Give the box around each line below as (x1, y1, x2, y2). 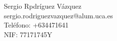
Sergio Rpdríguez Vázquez (4, 1, 82, 11)
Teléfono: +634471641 (4, 20, 69, 30)
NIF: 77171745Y (4, 29, 52, 39)
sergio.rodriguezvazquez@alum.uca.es (4, 10, 113, 20)
